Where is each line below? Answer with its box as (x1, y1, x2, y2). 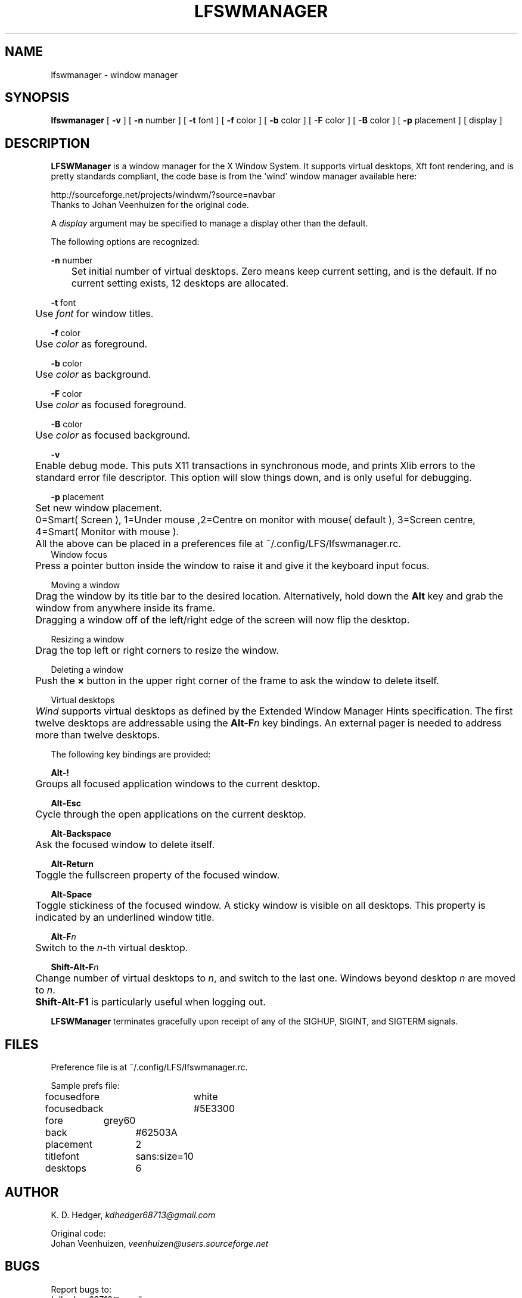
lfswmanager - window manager (51, 69, 178, 80)
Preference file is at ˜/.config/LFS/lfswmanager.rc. (51, 1062, 248, 1073)
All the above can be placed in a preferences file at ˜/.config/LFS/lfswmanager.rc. (35, 538, 402, 550)
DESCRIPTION (5, 135, 90, 151)
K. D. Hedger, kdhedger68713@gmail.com (51, 1209, 216, 1220)
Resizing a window (51, 634, 125, 645)
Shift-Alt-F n (51, 962, 99, 973)
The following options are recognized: (51, 237, 200, 247)
